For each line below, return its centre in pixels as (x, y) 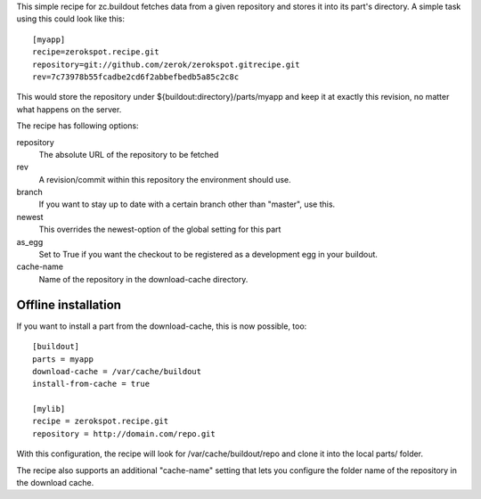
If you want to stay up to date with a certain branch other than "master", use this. (187, 204)
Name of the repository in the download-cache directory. (143, 279)
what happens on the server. (69, 109)
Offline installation (69, 304)
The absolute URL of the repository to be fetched (129, 154)
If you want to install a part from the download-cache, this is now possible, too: (162, 326)
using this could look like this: (70, 19)
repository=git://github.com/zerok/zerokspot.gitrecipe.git (166, 64)
